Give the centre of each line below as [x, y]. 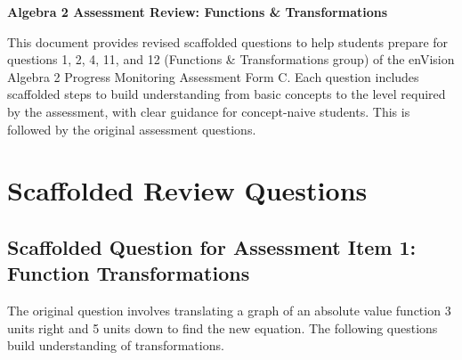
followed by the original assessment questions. [132, 129]
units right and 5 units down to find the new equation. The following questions [223, 327]
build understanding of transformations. [116, 345]
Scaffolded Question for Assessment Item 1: [212, 246]
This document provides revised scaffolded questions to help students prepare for [228, 41]
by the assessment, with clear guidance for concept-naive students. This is [209, 111]
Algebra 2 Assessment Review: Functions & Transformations [198, 12]
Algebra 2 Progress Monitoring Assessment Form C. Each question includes [213, 76]
